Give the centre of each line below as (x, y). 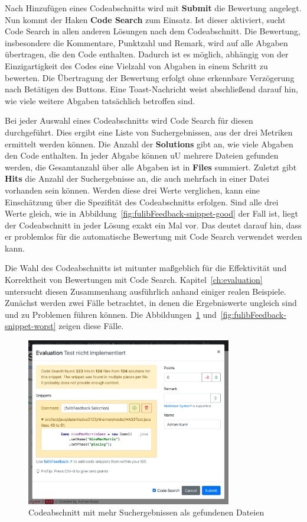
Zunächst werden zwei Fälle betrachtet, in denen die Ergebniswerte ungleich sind (151, 303)
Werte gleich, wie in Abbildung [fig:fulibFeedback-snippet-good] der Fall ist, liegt (151, 213)
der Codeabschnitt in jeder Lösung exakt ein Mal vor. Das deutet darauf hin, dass (153, 225)
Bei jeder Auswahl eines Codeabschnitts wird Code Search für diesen (129, 120)
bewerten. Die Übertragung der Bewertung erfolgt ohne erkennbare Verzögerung (150, 77)
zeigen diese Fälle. (91, 326)
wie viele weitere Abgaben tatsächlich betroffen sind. (100, 100)
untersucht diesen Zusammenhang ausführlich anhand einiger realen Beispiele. (146, 291)
